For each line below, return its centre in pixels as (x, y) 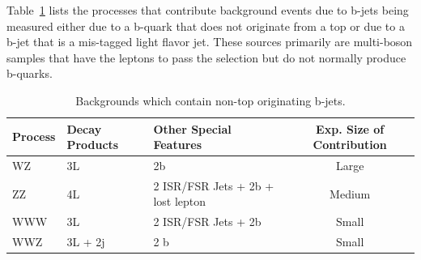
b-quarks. (30, 73)
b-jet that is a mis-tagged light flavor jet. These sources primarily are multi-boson (210, 42)
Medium (350, 193)
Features (178, 145)
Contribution (350, 145)
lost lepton (180, 201)
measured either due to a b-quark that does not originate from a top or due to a (206, 26)
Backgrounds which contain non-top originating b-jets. (210, 100)
